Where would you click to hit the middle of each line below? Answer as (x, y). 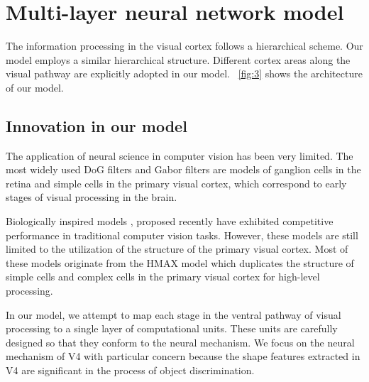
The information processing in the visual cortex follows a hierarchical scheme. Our (184, 46)
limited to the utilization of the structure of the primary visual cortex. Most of (177, 249)
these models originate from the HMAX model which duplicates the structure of (180, 262)
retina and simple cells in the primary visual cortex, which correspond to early (176, 183)
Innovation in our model (97, 125)
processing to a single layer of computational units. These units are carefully (172, 328)
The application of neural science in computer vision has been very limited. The (180, 155)
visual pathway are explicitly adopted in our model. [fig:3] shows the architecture (184, 73)
